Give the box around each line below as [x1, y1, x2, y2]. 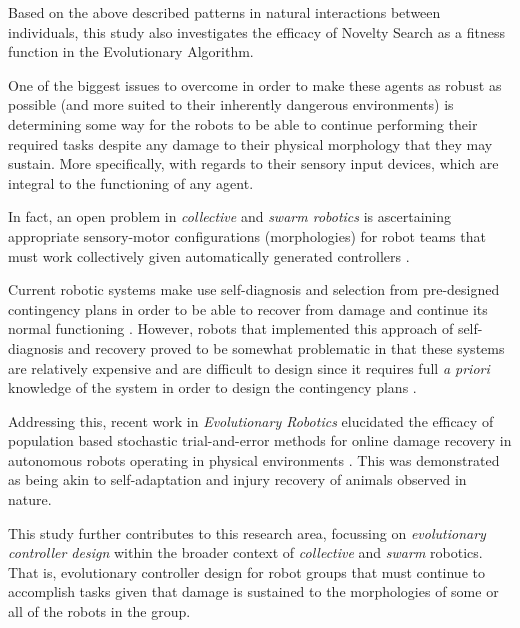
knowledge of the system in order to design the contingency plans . [8, 377, 417, 398]
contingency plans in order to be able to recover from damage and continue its [8, 298, 488, 319]
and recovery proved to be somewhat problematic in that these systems [68, 337, 505, 358]
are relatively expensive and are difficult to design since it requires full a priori [8, 357, 490, 378]
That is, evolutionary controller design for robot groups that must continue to [8, 561, 485, 582]
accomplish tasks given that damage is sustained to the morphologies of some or [8, 581, 499, 602]
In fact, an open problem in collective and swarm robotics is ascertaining [8, 206, 452, 227]
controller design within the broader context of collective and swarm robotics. [8, 542, 483, 563]
